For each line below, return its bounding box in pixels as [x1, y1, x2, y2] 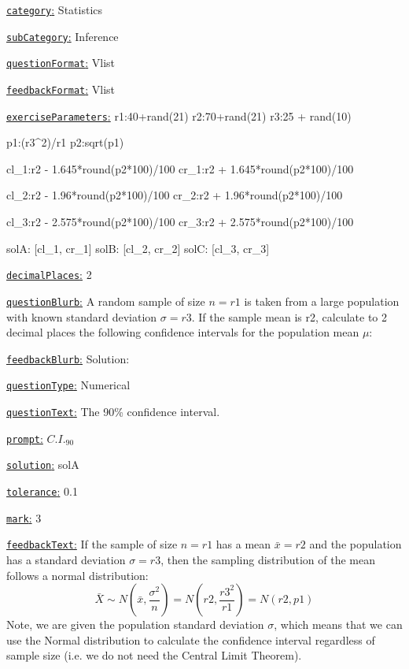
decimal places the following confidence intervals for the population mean [6, 324, 359, 340]
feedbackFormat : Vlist [6, 80, 116, 97]
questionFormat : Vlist [6, 54, 116, 71]
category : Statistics [6, 2, 103, 17]
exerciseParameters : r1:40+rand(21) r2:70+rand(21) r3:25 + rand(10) [6, 107, 352, 124]
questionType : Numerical [6, 377, 131, 393]
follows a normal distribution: [6, 567, 149, 583]
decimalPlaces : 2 [6, 266, 92, 283]
